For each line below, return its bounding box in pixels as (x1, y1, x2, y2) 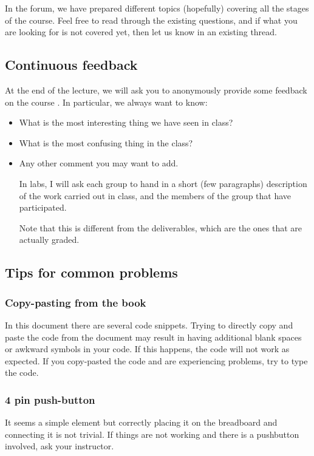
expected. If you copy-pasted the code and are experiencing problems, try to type (5, 354, 308, 367)
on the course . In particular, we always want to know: (5, 95, 208, 108)
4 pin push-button (5, 392, 95, 407)
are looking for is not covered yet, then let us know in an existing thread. (5, 26, 277, 38)
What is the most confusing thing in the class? (19, 136, 193, 149)
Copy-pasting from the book (5, 294, 146, 310)
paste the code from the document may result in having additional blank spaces (5, 330, 302, 343)
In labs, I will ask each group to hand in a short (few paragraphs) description (19, 177, 307, 189)
